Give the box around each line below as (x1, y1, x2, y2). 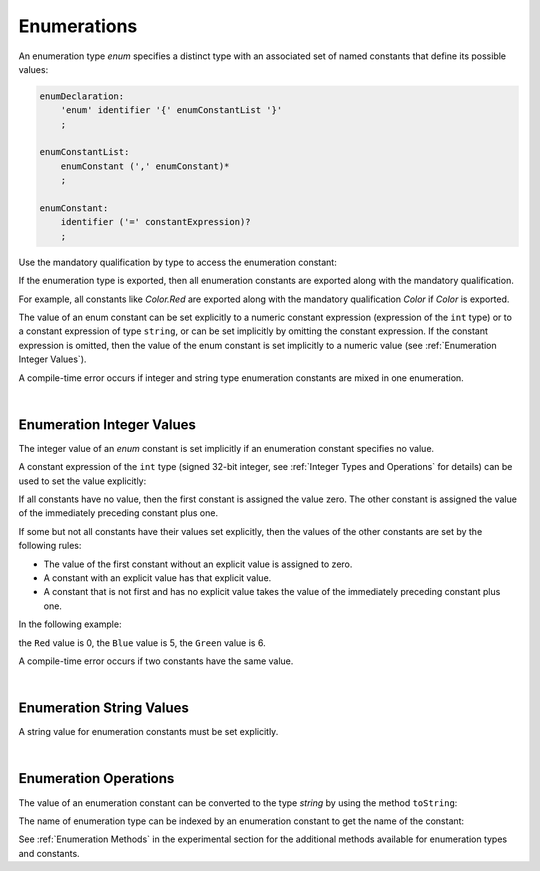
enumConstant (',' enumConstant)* (60, 160, 230, 172)
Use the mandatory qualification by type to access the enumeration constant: (18, 256, 337, 268)
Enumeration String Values (18, 700, 190, 717)
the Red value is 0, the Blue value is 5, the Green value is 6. (18, 636, 266, 649)
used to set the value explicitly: (18, 475, 147, 487)
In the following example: (18, 618, 122, 630)
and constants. (18, 847, 80, 859)
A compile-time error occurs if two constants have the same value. (18, 655, 294, 667)
